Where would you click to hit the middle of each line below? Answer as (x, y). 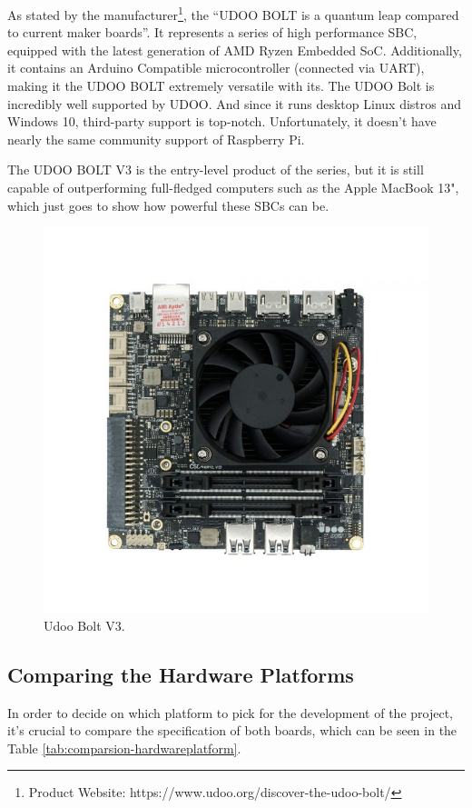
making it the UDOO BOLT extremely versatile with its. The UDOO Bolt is (221, 86)
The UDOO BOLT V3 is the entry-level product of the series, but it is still (216, 170)
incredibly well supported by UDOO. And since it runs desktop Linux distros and (235, 103)
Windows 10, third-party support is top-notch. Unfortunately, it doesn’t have (222, 121)
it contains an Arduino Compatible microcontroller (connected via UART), (216, 68)
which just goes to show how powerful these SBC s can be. (168, 205)
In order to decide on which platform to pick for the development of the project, (230, 712)
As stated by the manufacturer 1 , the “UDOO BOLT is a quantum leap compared (233, 13)
